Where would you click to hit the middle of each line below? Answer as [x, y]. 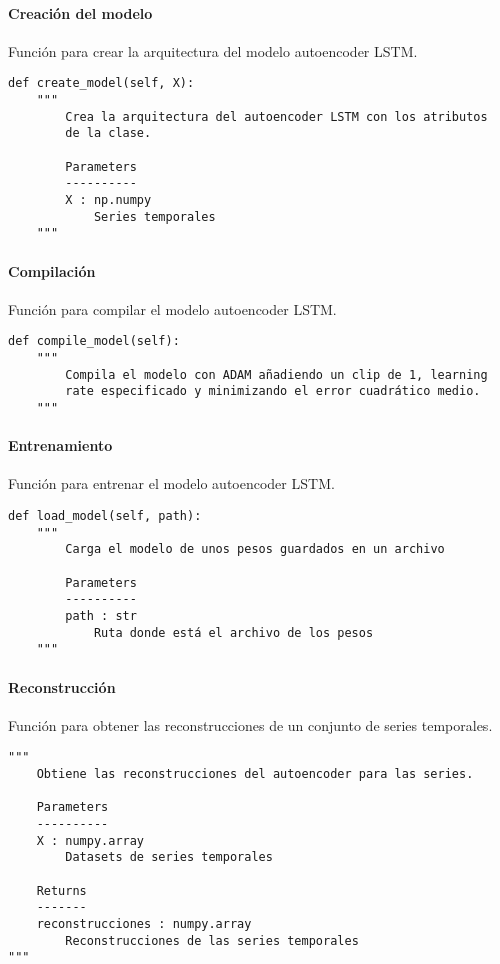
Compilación [52, 270]
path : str [101, 615]
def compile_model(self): [94, 341]
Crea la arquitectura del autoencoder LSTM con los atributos [276, 116]
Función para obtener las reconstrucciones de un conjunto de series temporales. [250, 724]
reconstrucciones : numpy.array [144, 923]
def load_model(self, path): [105, 516]
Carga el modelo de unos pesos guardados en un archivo [255, 549]
